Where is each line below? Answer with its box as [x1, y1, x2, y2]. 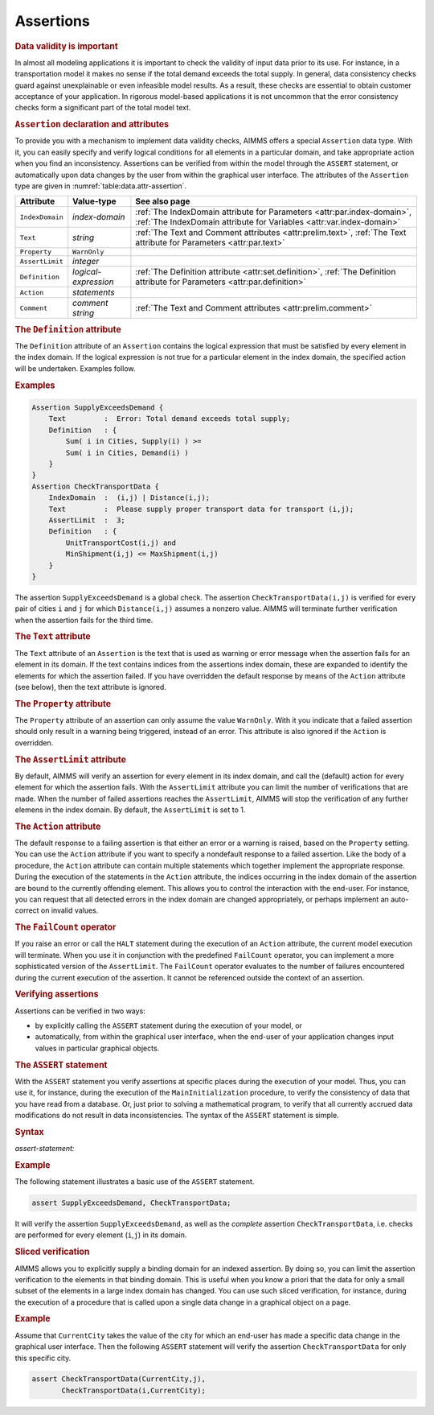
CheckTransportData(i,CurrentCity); [61, 1385, 207, 1395]
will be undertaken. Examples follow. [14, 363, 136, 373]
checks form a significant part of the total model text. [14, 103, 191, 113]
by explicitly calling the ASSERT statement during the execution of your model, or [35, 1021, 303, 1030]
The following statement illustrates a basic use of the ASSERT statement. [14, 1177, 255, 1186]
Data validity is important [14, 40, 118, 52]
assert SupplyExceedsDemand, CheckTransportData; [31, 1198, 231, 1207]
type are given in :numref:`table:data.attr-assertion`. [14, 181, 187, 191]
